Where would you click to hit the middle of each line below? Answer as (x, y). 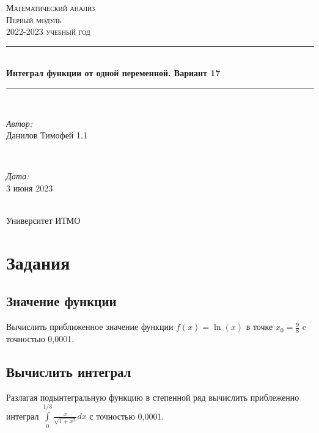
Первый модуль (34, 19)
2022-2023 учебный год (48, 31)
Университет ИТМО (43, 220)
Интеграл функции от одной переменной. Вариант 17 (113, 73)
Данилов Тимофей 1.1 (47, 135)
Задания (38, 262)
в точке (259, 327)
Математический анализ (51, 7)
